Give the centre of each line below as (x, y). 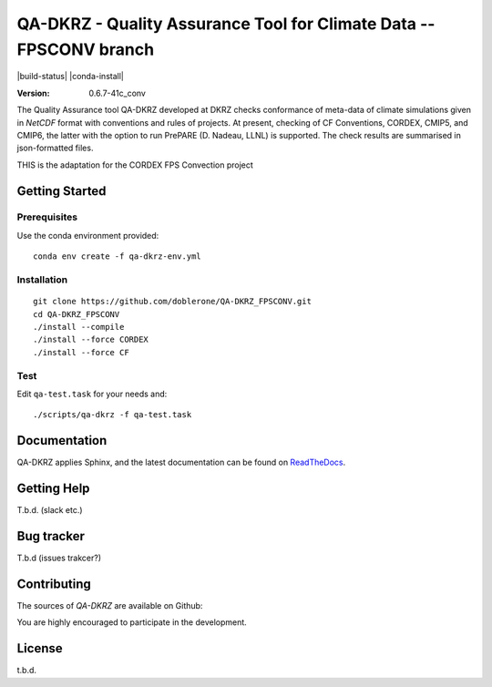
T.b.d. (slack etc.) (50, 510)
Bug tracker (51, 536)
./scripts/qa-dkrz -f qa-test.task (113, 415)
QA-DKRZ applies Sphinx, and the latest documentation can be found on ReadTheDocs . (181, 462)
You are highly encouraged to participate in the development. (132, 622)
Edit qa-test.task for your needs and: (92, 394)
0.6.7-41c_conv (117, 93)
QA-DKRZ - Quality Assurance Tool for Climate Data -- (226, 24)
